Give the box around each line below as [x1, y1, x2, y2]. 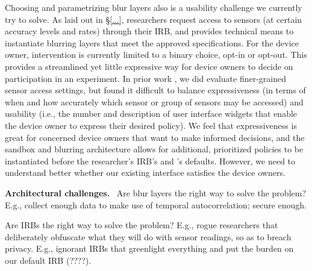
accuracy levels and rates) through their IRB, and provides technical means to [5, 25, 294, 37]
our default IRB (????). [5, 254, 92, 266]
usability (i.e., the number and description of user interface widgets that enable [5, 107, 298, 120]
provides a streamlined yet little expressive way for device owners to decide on [5, 60, 293, 72]
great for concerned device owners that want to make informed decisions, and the [5, 131, 305, 143]
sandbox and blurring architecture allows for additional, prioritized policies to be [5, 143, 304, 155]
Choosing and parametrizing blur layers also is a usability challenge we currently [5, 1, 302, 13]
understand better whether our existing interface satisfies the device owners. [5, 166, 285, 179]
